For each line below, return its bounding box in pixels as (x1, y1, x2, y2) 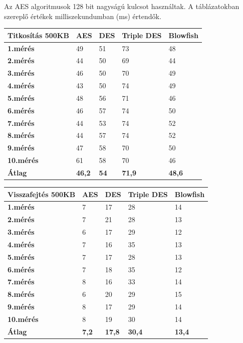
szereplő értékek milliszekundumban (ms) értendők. (4, 11, 161, 21)
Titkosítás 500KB (8, 30, 69, 40)
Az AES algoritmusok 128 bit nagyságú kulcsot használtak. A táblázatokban (4, 1, 239, 11)
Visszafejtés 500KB (8, 189, 76, 199)
